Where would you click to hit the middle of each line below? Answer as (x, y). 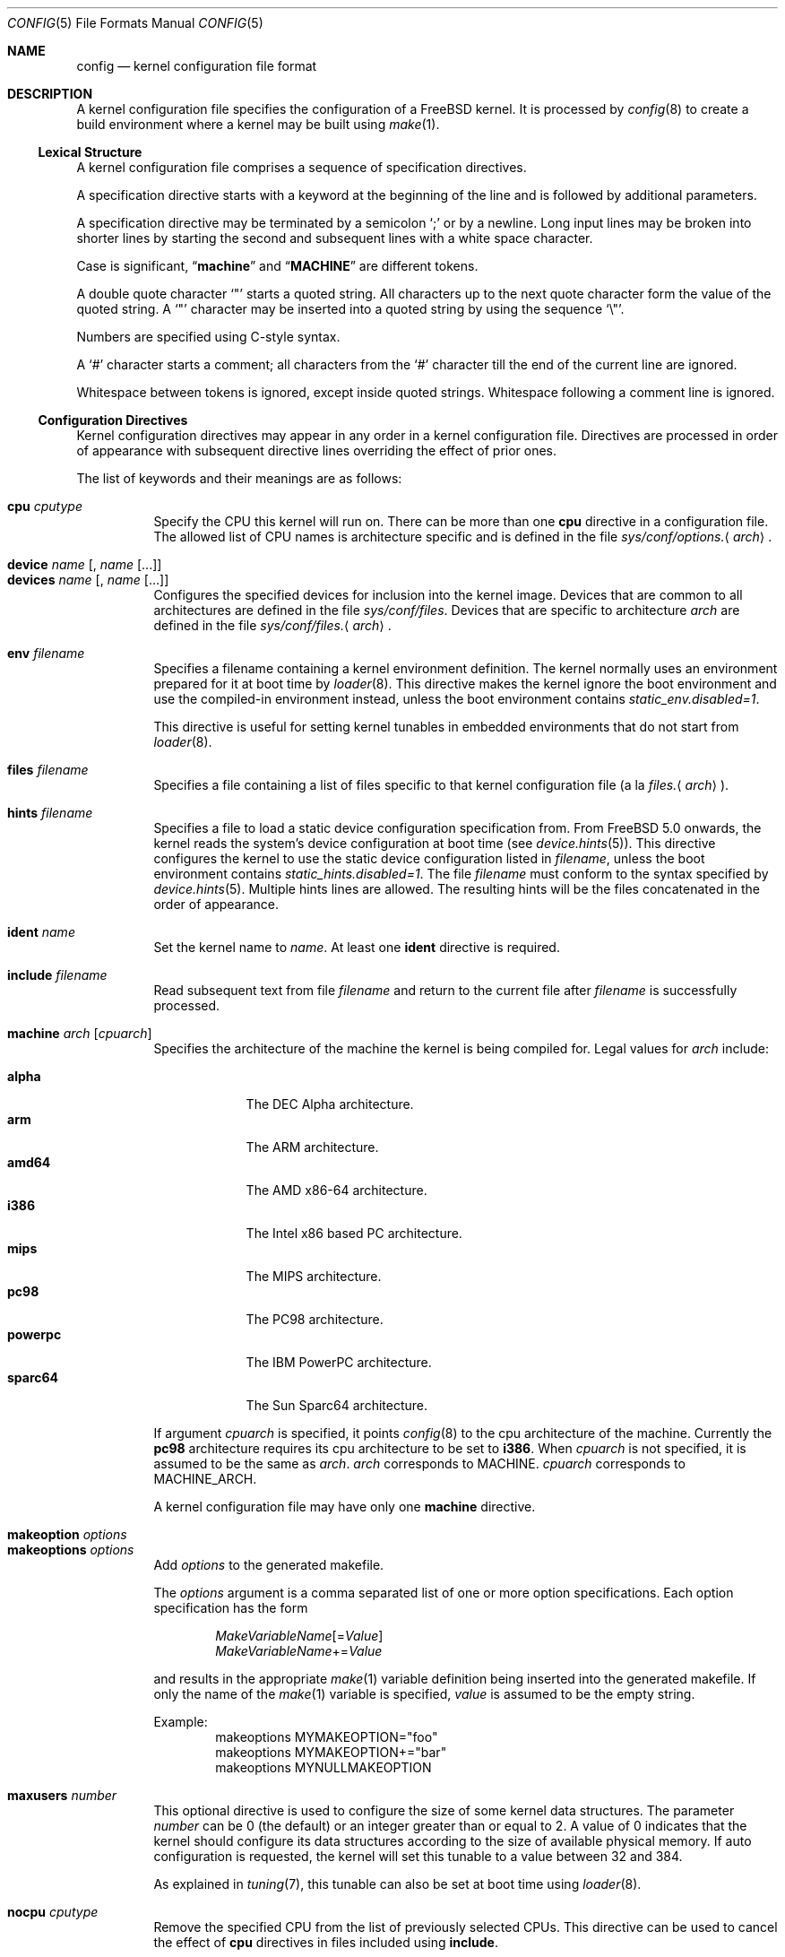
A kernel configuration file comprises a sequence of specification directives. (302, 167)
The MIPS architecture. (314, 1276)
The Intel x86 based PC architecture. (354, 1233)
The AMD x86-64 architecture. (336, 1190)
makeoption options (67, 1534)
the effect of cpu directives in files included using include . (326, 1942)
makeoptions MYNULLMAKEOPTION (323, 1767)
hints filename (50, 813)
